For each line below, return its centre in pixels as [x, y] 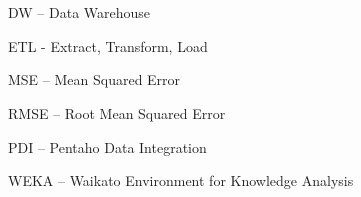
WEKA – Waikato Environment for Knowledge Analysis [181, 180]
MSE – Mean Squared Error [94, 79]
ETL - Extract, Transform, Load [108, 45]
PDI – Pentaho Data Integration [107, 146]
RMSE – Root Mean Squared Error [117, 112]
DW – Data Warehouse [79, 12]
